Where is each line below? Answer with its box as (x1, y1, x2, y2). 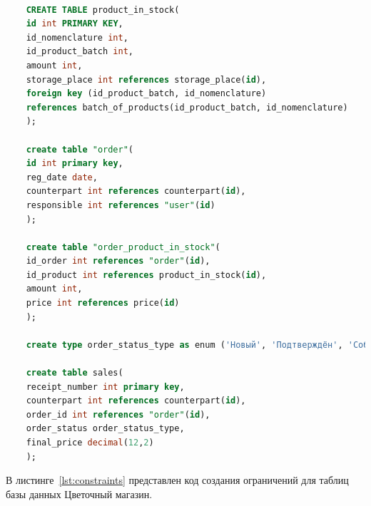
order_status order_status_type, (26, 423, 185, 434)
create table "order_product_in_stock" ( (26, 242, 220, 252)
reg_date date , (26, 172, 98, 182)
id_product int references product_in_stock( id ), (26, 269, 267, 280)
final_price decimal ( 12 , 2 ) (26, 438, 154, 448)
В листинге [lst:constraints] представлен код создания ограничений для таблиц (6, 473, 349, 487)
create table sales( (26, 368, 123, 378)
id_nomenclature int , (26, 32, 128, 43)
